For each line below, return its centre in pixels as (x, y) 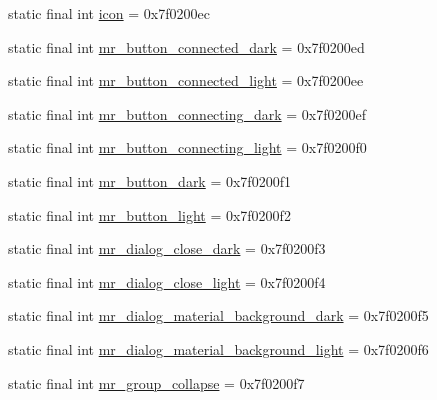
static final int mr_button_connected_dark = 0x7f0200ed (186, 46)
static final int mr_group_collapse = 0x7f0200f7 (156, 382)
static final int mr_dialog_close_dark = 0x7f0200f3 (167, 248)
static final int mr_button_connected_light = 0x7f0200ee (186, 80)
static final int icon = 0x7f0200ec (109, 13)
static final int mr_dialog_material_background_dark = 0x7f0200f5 (218, 315)
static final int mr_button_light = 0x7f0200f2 (149, 214)
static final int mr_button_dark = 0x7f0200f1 (149, 180)
